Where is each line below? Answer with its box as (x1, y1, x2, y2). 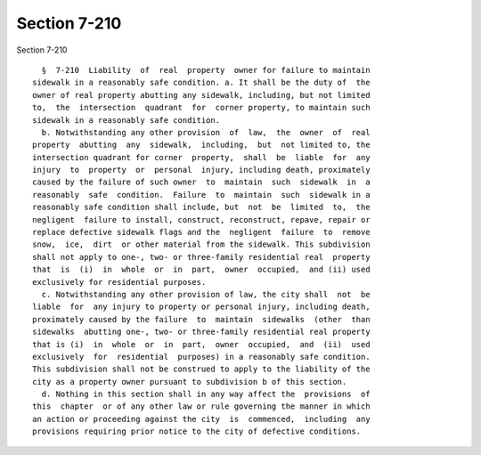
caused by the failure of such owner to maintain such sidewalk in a (32, 177, 371, 187)
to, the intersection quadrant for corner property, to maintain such (32, 102, 371, 113)
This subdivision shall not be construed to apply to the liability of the (32, 364, 371, 374)
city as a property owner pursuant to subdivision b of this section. (32, 377, 347, 386)
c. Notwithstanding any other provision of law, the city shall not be (41, 289, 371, 299)
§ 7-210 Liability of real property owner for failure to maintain (41, 65, 371, 75)
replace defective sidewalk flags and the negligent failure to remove (32, 227, 371, 238)
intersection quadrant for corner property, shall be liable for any (32, 152, 371, 162)
